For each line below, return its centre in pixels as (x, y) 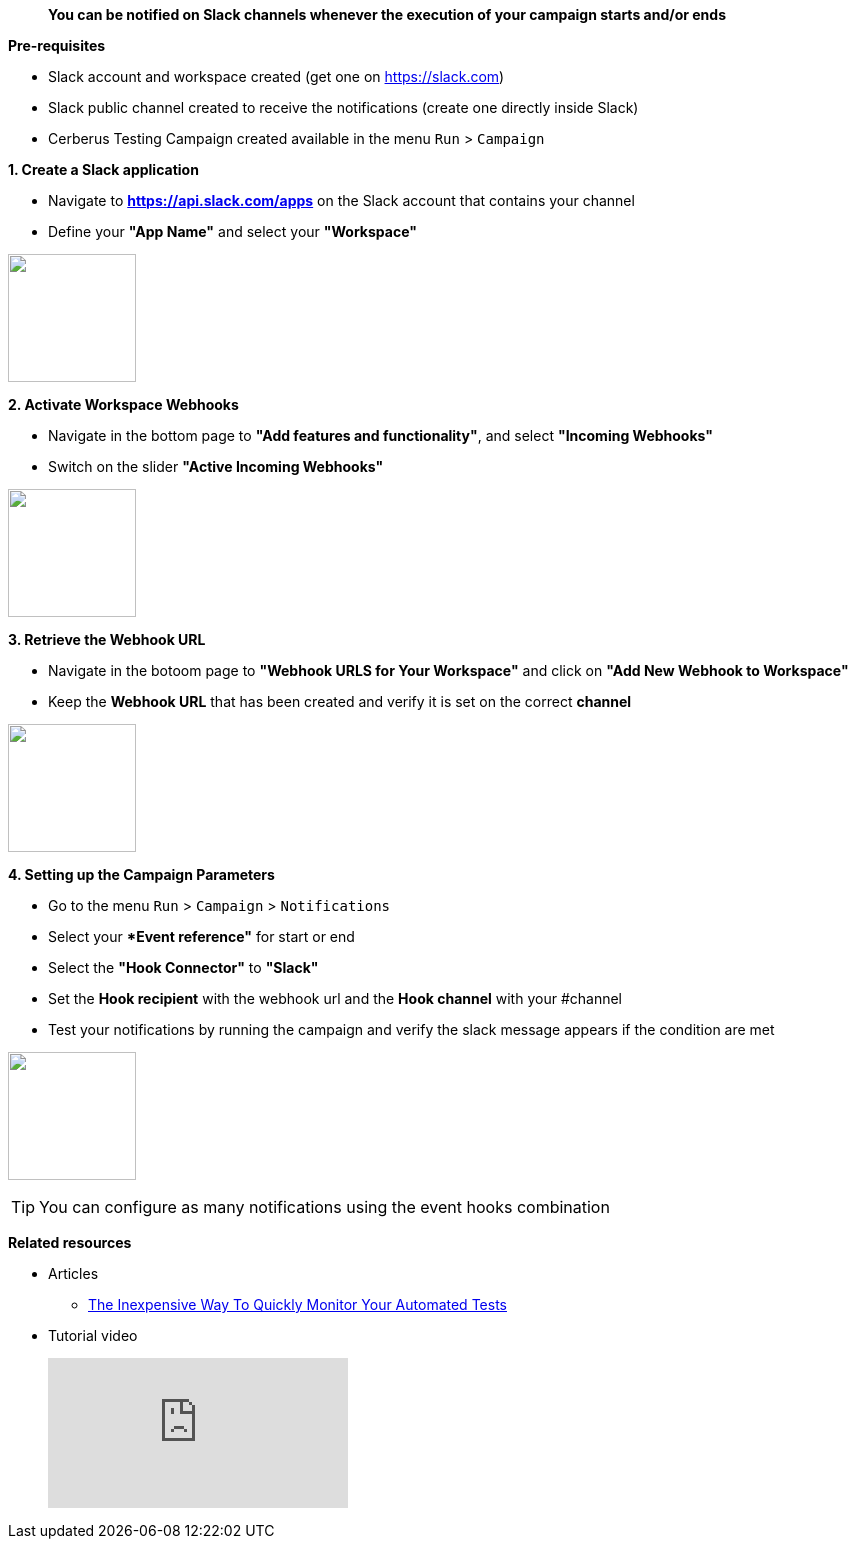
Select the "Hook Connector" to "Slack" (183, 967)
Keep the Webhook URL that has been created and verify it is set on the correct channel (340, 701)
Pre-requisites (57, 45)
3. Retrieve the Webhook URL (107, 639)
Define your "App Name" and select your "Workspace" (232, 231)
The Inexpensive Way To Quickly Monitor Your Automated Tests (297, 1304)
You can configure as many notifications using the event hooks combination (324, 1207)
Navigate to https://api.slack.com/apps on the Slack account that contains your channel (341, 200)
